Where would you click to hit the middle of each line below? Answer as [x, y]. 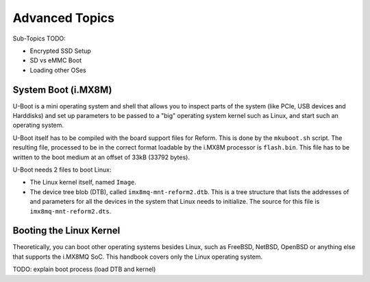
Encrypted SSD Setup [61, 51]
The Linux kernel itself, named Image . [83, 183]
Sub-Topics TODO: [39, 38]
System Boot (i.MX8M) [62, 90]
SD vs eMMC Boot [56, 60]
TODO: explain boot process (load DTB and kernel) [84, 269]
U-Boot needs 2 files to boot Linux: [62, 169]
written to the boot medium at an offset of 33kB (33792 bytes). [101, 157]
